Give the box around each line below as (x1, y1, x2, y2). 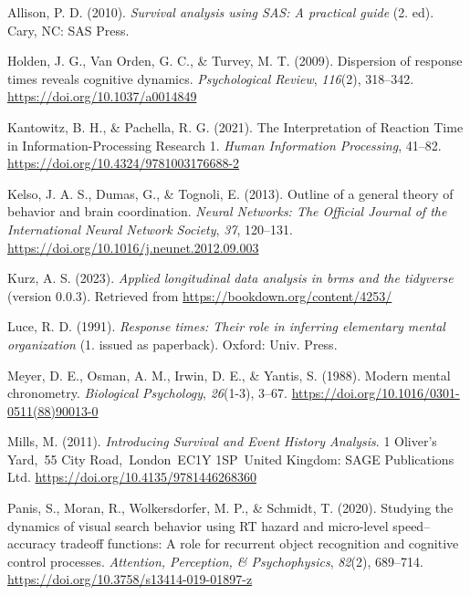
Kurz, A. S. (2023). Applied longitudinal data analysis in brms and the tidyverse (7, 268, 454, 287)
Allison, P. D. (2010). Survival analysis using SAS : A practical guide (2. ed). (7, 3, 434, 21)
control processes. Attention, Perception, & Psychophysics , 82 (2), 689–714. (7, 551, 423, 570)
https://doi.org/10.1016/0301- (291, 383, 460, 402)
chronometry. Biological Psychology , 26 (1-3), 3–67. (7, 383, 287, 402)
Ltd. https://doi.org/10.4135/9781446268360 (7, 467, 256, 486)
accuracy (7, 534, 57, 553)
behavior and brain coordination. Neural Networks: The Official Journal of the (7, 202, 447, 221)
